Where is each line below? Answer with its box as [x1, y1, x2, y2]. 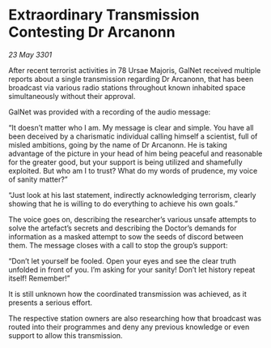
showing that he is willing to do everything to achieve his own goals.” [8, 199, 239, 208]
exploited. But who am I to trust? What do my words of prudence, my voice [8, 165, 258, 175]
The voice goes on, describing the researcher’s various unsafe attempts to [8, 214, 256, 224]
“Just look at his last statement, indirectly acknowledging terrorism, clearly [8, 190, 256, 200]
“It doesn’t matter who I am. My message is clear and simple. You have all [8, 122, 254, 132]
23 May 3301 [8, 49, 53, 59]
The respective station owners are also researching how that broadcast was [8, 313, 261, 323]
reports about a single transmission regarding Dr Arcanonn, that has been [8, 74, 254, 84]
